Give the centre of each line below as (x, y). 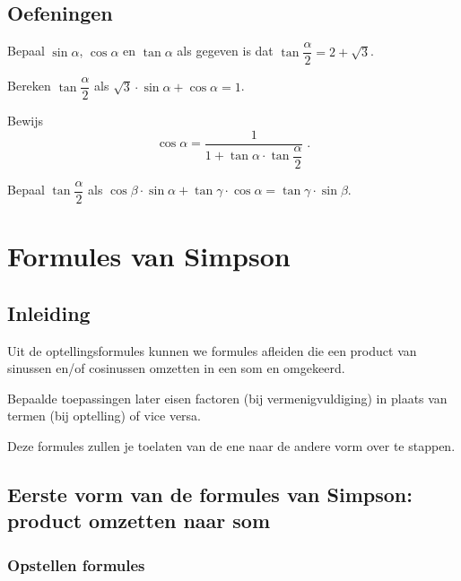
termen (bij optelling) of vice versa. (104, 416)
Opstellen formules (76, 564)
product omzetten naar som (139, 520)
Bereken (29, 86)
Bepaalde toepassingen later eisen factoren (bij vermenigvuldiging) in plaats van (227, 398)
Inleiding (49, 312)
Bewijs (25, 121)
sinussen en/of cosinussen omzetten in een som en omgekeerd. (176, 368)
